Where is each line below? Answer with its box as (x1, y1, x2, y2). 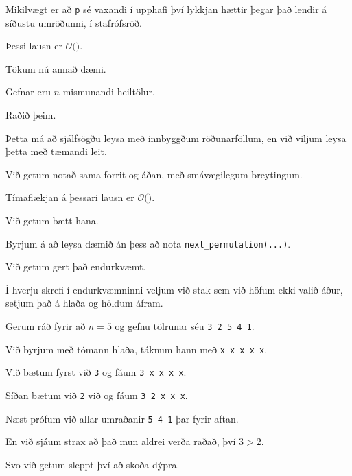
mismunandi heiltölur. (62, 84, 155, 99)
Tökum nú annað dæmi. (5, 61, 106, 75)
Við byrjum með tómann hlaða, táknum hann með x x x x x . (5, 342, 268, 356)
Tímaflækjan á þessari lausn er (5, 190, 134, 204)
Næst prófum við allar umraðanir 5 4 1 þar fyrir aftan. (5, 411, 239, 425)
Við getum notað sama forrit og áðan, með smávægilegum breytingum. (5, 167, 303, 181)
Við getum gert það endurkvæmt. (5, 259, 146, 274)
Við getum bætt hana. (5, 213, 99, 227)
